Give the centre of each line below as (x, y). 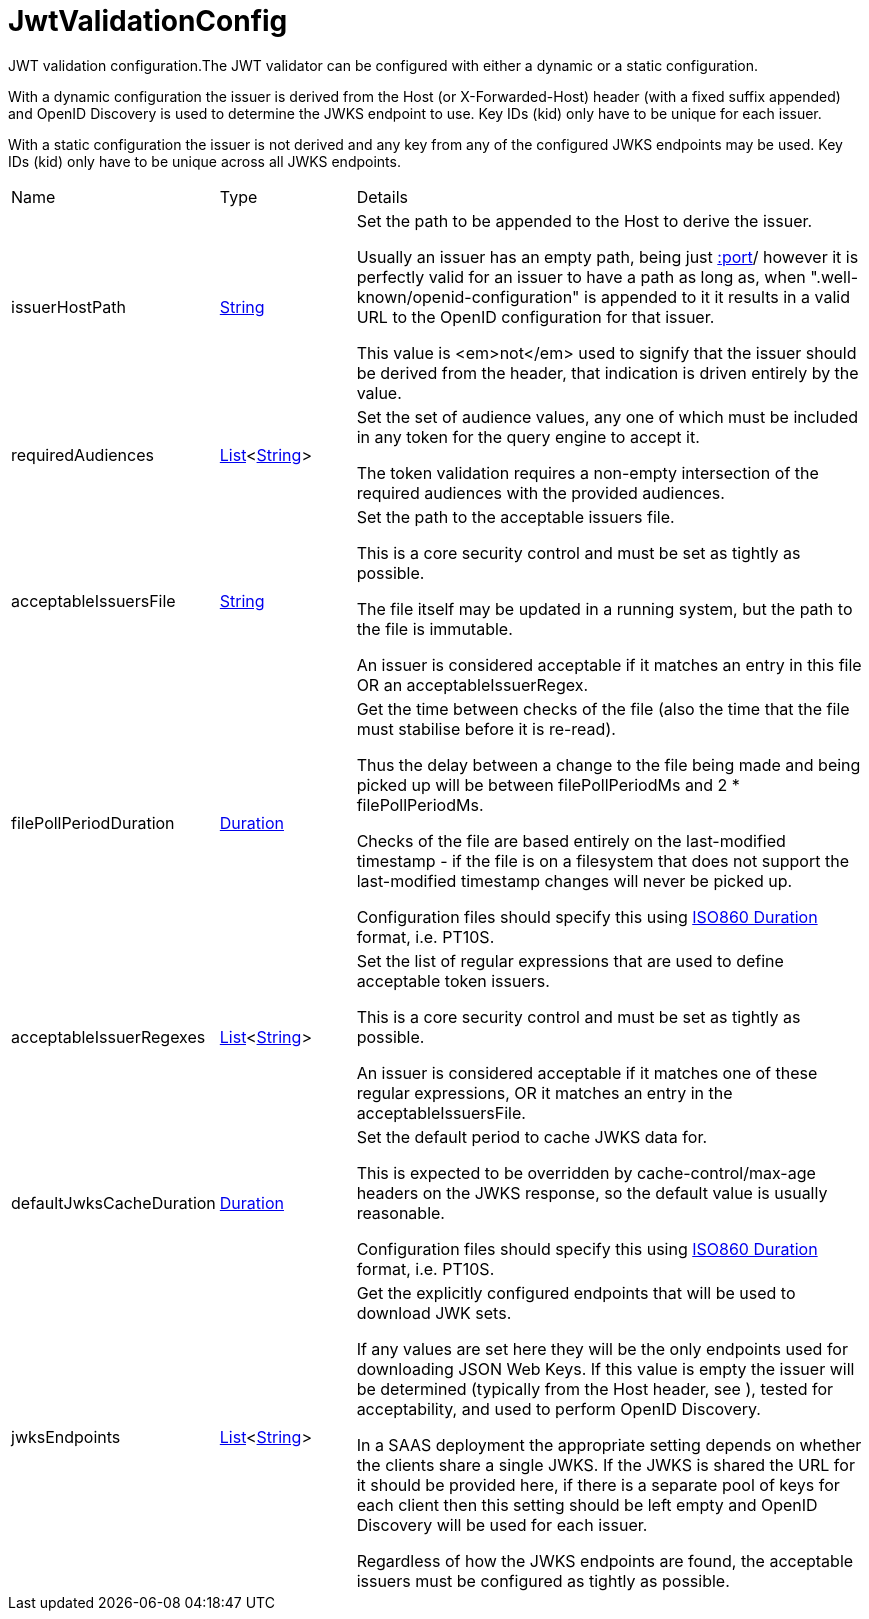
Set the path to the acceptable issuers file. (515, 516)
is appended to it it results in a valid (717, 296)
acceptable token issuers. (453, 980)
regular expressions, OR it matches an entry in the (544, 1092)
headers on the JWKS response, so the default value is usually (592, 1192)
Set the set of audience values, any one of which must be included (607, 416)
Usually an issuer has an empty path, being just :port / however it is (607, 256)
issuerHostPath (68, 306)
